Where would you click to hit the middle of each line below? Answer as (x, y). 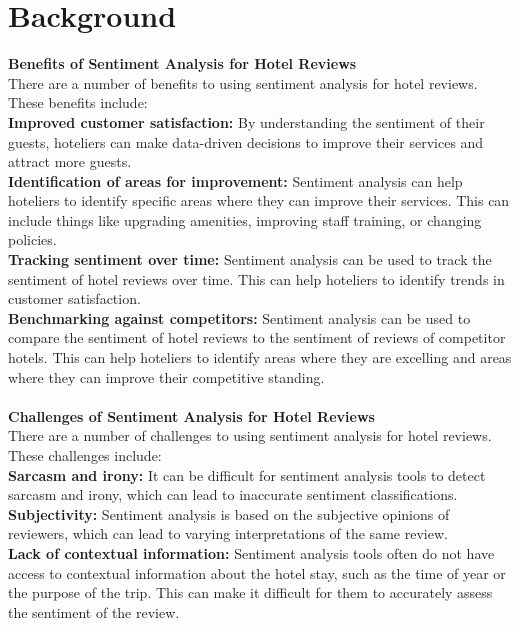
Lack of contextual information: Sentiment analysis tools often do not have (251, 552)
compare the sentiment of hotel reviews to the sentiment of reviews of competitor (257, 337)
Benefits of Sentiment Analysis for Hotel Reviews (182, 63)
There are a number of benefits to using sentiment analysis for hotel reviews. (243, 82)
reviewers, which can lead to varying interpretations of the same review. (228, 533)
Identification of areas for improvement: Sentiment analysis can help (235, 180)
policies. (32, 239)
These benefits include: (78, 102)
